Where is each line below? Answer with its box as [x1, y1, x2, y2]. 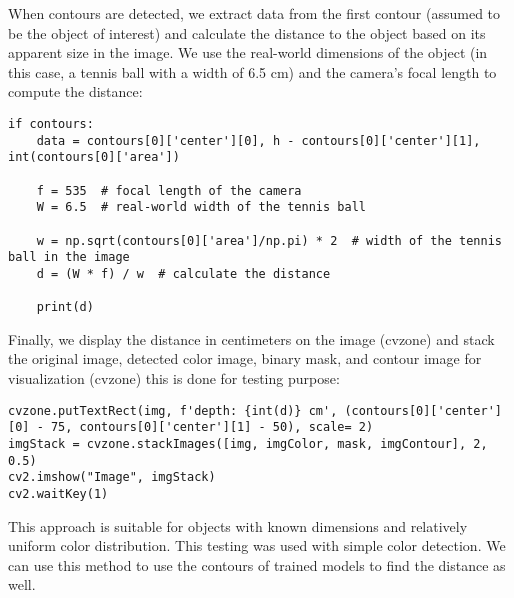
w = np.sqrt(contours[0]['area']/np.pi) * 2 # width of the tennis [36, 233, 502, 248]
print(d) [36, 300, 94, 315]
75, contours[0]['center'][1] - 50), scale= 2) [50, 420, 374, 435]
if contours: [8, 116, 94, 131]
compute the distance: [8, 81, 143, 102]
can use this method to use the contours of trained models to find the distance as [8, 554, 506, 575]
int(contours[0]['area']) [8, 150, 180, 165]
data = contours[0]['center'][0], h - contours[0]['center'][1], [36, 133, 481, 148]
